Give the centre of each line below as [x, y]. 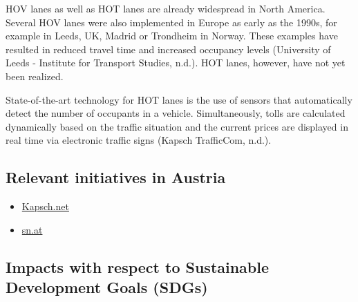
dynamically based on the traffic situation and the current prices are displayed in [177, 126]
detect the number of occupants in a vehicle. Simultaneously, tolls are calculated [176, 113]
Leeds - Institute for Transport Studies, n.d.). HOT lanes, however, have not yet [176, 63]
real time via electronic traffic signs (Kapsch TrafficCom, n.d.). [139, 140]
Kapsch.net [45, 206]
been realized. [35, 76]
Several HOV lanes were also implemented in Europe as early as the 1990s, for [171, 22]
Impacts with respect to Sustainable [138, 266]
